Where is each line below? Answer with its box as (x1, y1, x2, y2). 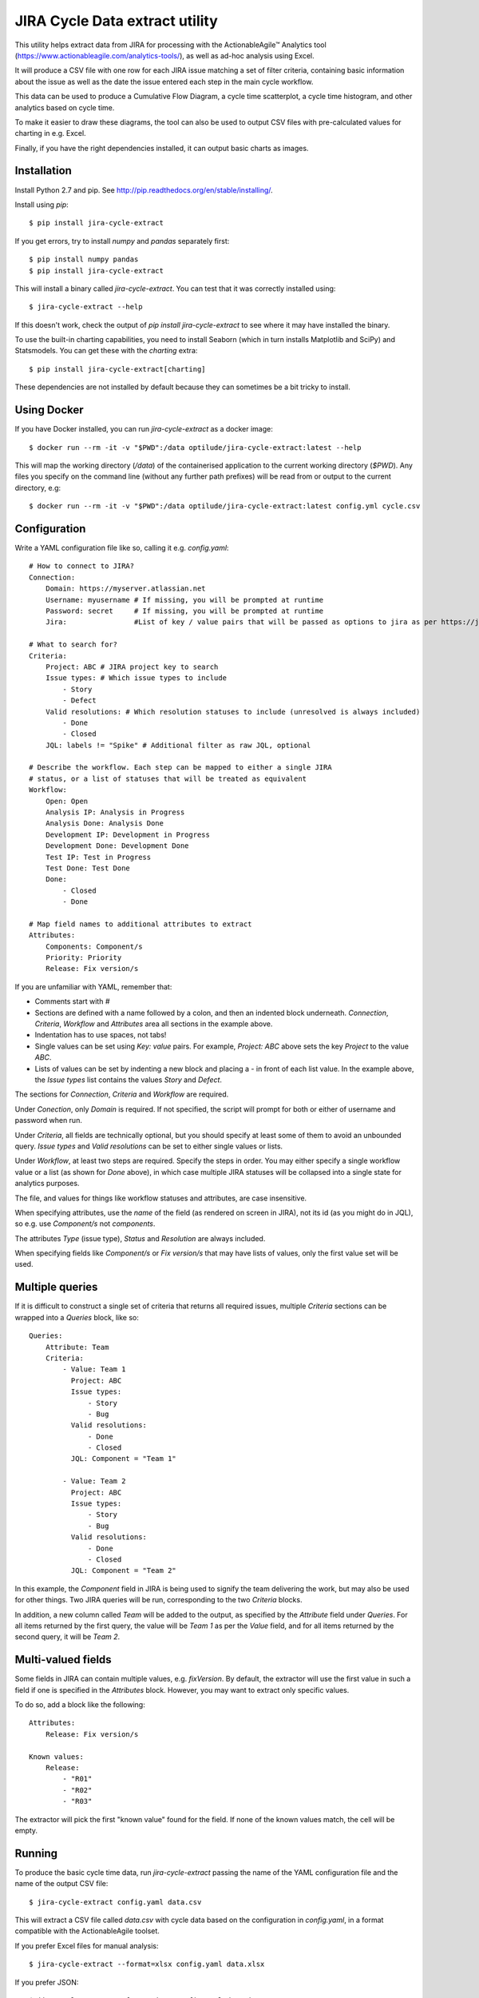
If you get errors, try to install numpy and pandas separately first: (14, 236, 230, 245)
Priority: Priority (45, 953, 122, 962)
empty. (14, 1825, 38, 1835)
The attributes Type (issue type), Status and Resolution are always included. (14, 1233, 266, 1243)
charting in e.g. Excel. (14, 129, 87, 138)
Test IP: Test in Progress (45, 852, 152, 862)
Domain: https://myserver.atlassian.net (45, 584, 207, 593)
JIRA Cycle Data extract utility (14, 12, 219, 30)
